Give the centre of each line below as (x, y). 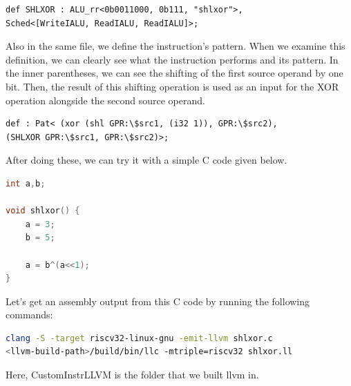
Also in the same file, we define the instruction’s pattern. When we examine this (175, 46)
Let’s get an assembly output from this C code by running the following (158, 301)
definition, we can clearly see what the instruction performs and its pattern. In (172, 59)
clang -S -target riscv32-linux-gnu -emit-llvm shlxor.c (139, 338)
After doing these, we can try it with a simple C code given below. (146, 160)
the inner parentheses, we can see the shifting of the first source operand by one (174, 73)
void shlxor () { (43, 211)
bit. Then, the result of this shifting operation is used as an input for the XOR (172, 86)
